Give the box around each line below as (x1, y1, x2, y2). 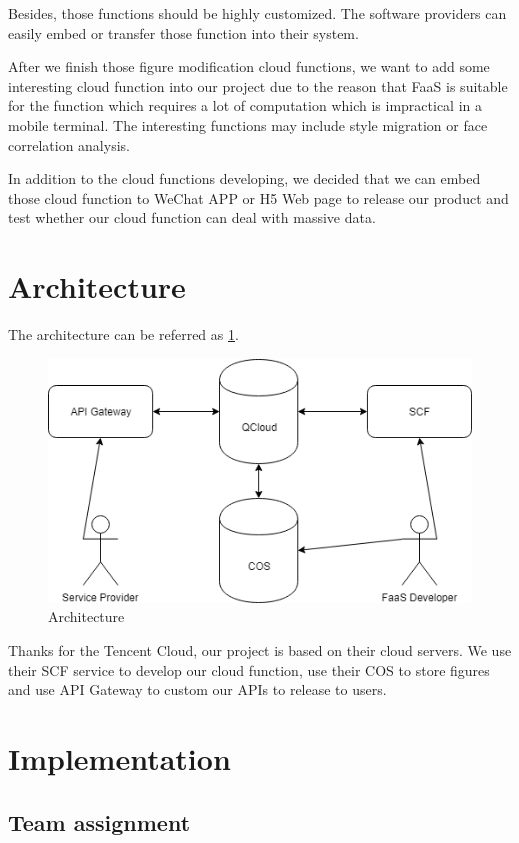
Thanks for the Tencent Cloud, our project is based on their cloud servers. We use (8, 639, 512, 660)
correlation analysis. (8, 134, 130, 155)
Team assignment (8, 806, 191, 837)
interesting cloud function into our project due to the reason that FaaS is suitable (8, 75, 508, 96)
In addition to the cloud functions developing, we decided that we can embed (8, 168, 481, 189)
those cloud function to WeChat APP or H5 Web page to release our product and (8, 187, 509, 208)
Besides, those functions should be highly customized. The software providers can (8, 3, 507, 23)
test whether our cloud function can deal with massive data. (8, 207, 376, 228)
